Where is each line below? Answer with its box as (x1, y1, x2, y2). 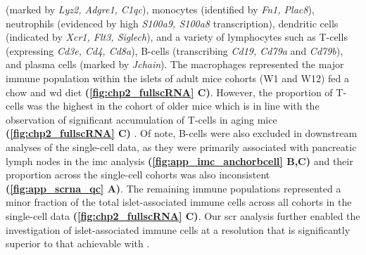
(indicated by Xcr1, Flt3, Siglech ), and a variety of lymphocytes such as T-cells (6, 30, 348, 44)
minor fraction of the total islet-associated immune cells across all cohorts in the (6, 195, 352, 209)
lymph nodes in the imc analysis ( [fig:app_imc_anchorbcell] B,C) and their (6, 153, 353, 168)
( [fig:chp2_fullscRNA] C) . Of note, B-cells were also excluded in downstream (6, 126, 358, 140)
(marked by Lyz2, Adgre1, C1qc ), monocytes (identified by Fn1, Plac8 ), (6, 2, 315, 16)
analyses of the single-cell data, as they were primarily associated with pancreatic (6, 139, 357, 154)
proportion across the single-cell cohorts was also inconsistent (6, 167, 270, 182)
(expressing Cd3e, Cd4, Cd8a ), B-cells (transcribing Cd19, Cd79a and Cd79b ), (6, 43, 343, 58)
